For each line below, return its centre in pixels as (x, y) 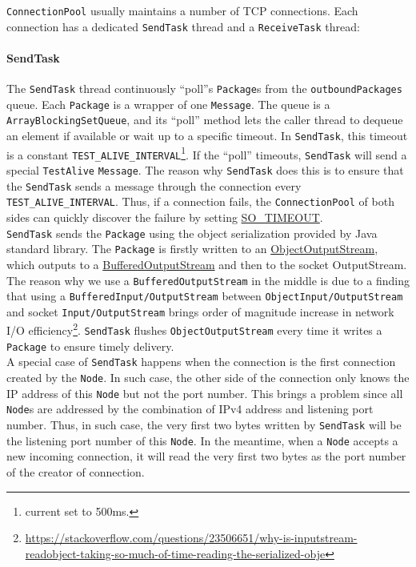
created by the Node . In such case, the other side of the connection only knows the (208, 378)
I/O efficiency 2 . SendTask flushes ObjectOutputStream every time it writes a (194, 329)
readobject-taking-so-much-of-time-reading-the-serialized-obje (175, 553)
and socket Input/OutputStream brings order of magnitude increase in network (200, 311)
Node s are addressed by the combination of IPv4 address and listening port (190, 409)
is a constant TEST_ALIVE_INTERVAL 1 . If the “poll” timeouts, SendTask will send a (207, 153)
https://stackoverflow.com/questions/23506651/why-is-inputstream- (191, 538)
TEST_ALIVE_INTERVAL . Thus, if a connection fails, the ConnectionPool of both (200, 201)
